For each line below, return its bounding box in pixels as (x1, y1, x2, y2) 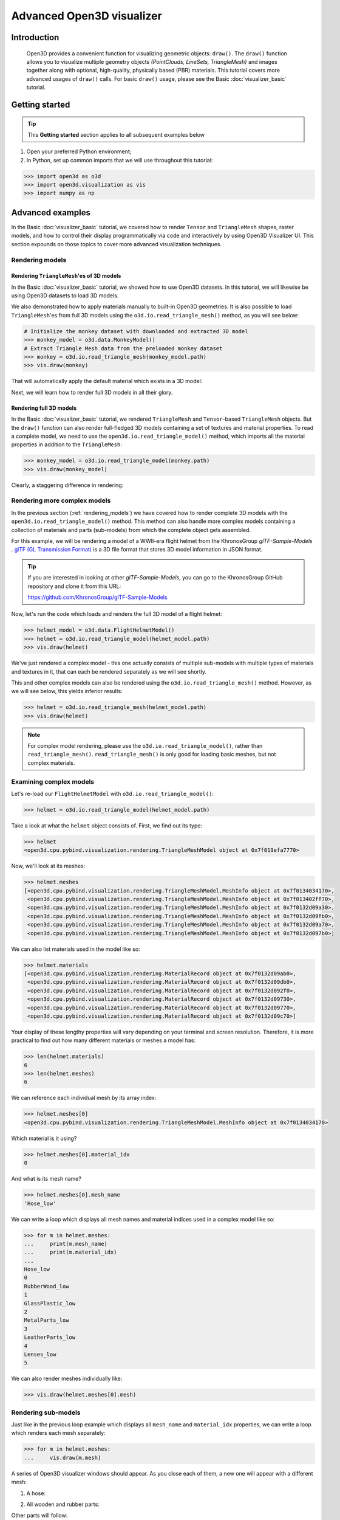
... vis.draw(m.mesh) (24, 1454, 101, 1461)
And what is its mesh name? (11, 1175, 82, 1183)
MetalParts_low (24, 1317, 69, 1324)
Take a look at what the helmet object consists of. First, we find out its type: (11, 821, 203, 829)
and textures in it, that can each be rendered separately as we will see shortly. (11, 668, 206, 675)
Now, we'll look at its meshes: (11, 862, 86, 869)
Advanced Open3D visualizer (11, 9, 162, 22)
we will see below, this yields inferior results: (11, 688, 123, 695)
